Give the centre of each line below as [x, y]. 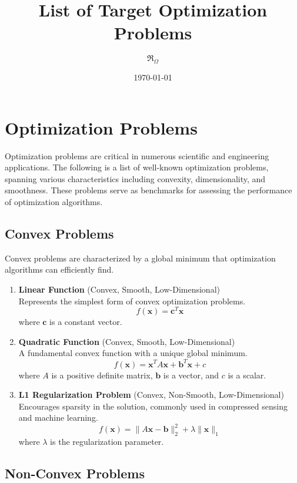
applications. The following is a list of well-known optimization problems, [137, 167]
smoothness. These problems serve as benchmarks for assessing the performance [148, 190]
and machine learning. [58, 417]
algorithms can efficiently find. [59, 269]
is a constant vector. [86, 322]
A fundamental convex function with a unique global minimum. [133, 353]
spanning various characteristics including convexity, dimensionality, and [135, 178]
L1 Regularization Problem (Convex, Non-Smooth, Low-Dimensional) [151, 395]
